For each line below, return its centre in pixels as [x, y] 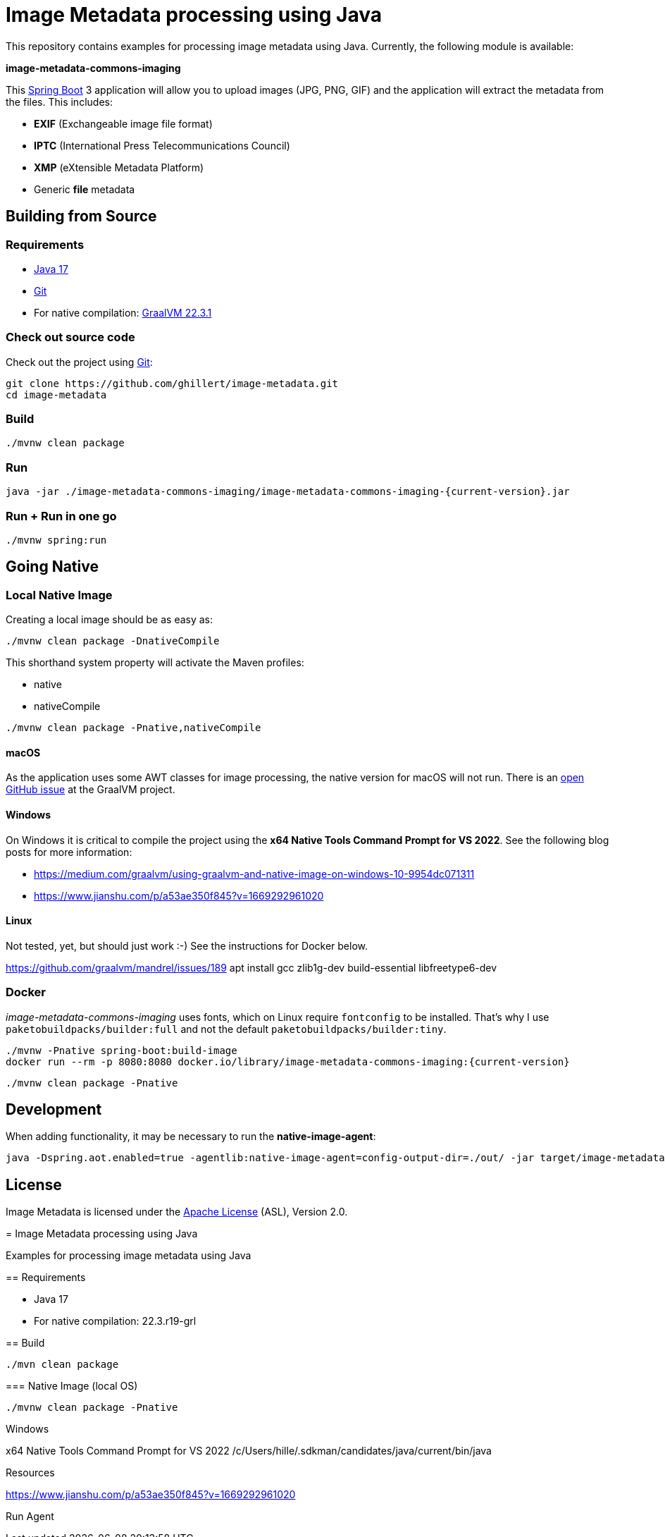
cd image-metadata [56, 394]
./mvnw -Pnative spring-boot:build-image [122, 1050]
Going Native [52, 567]
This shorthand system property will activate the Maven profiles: [155, 663]
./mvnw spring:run [56, 540]
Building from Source [81, 216]
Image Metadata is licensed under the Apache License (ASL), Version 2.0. [177, 1212]
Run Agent [30, 1517]
